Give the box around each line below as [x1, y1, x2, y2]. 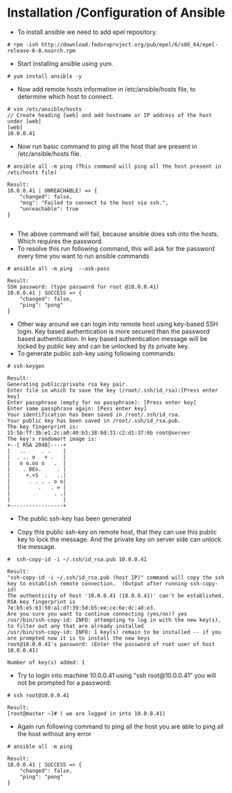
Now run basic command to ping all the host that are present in [17, 142, 197, 150]
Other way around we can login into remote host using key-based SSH [17, 320, 218, 328]
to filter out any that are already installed [7, 622, 144, 629]
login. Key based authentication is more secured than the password [17, 327, 210, 335]
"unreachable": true [19, 205, 79, 212]
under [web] [7, 118, 42, 125]
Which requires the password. [17, 237, 103, 245]
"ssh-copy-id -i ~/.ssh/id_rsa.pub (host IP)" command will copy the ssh [7, 574, 225, 581]
